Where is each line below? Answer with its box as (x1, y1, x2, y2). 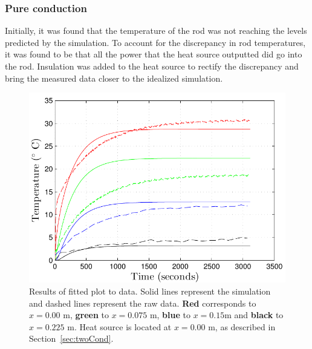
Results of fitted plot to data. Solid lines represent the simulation (29, 285, 271, 298)
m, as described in (208, 320, 276, 333)
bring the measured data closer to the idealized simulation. (5, 71, 223, 84)
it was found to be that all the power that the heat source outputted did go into (5, 48, 302, 60)
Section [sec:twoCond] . (29, 332, 114, 345)
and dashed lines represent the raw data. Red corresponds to (29, 296, 256, 309)
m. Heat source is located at (67, 320, 172, 333)
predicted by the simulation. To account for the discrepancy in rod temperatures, (5, 36, 306, 48)
